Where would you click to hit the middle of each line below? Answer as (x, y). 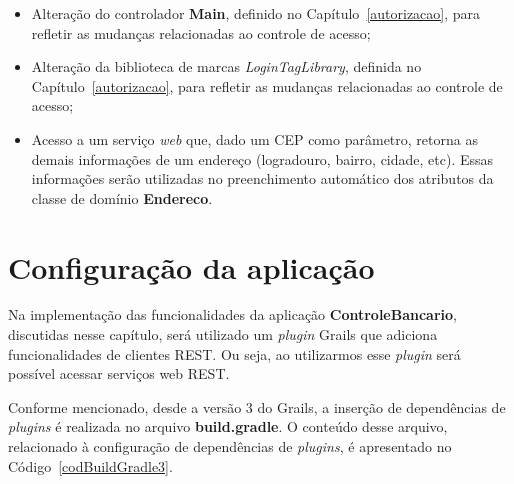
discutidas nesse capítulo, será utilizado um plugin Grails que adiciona (223, 334)
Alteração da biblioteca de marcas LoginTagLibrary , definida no (226, 66)
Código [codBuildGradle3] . (90, 465)
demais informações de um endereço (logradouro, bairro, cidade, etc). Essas (262, 158)
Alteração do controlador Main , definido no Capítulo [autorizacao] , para (256, 13)
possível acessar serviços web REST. (119, 373)
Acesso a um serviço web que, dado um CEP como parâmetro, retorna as (254, 138)
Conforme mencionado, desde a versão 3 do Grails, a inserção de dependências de (257, 406)
